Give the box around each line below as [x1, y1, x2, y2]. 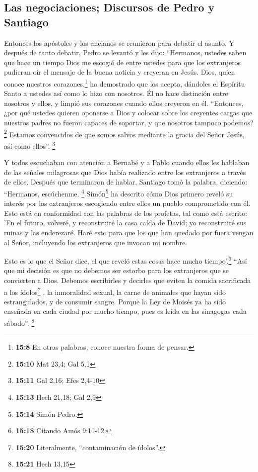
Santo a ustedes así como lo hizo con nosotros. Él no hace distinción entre [4, 88, 228, 98]
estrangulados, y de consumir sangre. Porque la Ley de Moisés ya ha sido [4, 296, 226, 306]
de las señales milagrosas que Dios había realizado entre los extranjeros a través [4, 167, 246, 177]
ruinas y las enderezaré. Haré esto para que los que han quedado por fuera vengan [4, 227, 254, 237]
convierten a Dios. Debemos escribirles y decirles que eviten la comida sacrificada [4, 275, 251, 285]
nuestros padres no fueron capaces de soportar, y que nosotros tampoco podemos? [4, 117, 254, 127]
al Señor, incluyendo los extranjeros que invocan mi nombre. [4, 237, 187, 247]
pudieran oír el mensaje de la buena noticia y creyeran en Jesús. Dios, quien [4, 67, 235, 77]
